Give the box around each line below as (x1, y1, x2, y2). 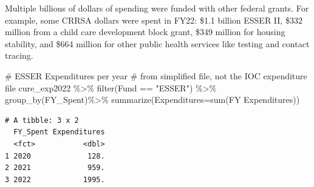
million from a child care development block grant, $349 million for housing (5, 25, 285, 38)
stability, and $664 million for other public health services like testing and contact (5, 37, 310, 50)
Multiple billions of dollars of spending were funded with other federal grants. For (5, 2, 309, 14)
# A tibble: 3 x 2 (5, 116, 79, 125)
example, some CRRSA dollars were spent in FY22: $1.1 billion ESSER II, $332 (5, 13, 302, 26)
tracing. (5, 49, 33, 62)
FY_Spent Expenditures (13, 128, 105, 137)
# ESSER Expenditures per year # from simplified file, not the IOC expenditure (5, 69, 307, 82)
